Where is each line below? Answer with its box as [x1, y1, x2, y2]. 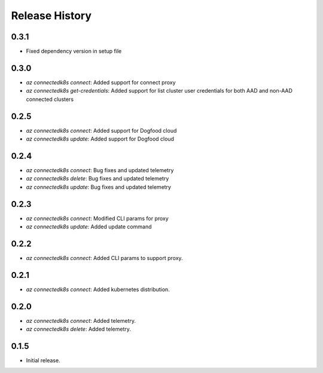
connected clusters [26, 96, 74, 103]
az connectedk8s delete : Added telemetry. [26, 326, 132, 333]
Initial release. [26, 357, 60, 364]
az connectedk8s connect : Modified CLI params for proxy [26, 215, 169, 222]
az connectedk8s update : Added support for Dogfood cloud [26, 135, 175, 143]
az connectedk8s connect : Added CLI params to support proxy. [26, 254, 183, 261]
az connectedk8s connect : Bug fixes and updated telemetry [26, 166, 174, 173]
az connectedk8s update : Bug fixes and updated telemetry [26, 183, 172, 191]
